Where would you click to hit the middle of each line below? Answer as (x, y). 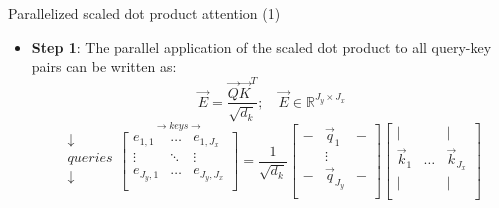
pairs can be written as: (104, 66)
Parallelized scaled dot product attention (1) (144, 13)
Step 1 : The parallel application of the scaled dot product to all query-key (261, 46)
